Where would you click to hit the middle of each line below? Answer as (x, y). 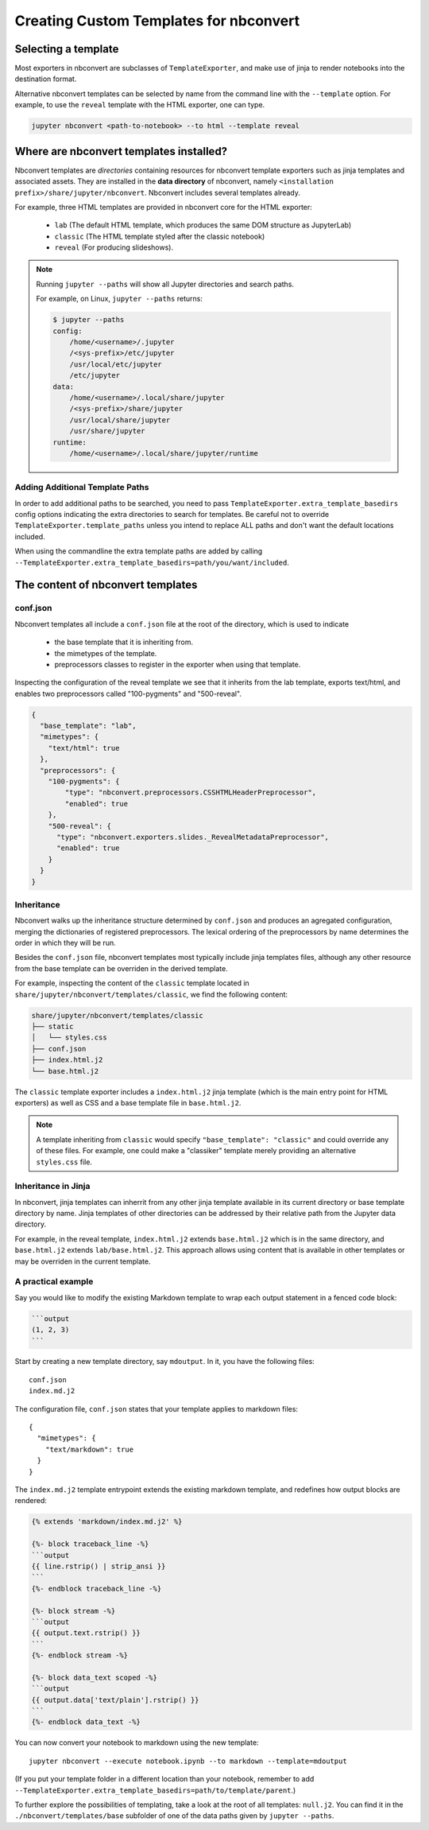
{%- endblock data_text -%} (86, 1722)
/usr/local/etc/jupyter (116, 364)
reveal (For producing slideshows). (114, 247)
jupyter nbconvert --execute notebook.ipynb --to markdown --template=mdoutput (188, 1761)
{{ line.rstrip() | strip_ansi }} (99, 1566)
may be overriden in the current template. (83, 1261)
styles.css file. (64, 1162)
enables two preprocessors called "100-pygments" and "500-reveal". (128, 694)
